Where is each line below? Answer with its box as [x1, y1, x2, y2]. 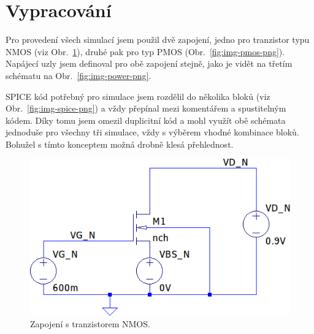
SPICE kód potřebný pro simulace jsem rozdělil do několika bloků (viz [6, 89, 270, 102]
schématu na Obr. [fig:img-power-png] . [6, 69, 151, 82]
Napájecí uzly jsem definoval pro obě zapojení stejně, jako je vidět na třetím [6, 57, 293, 70]
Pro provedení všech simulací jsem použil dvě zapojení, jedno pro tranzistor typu [6, 33, 310, 46]
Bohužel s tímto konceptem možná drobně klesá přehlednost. [6, 137, 234, 150]
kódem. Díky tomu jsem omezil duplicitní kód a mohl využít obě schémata [6, 113, 286, 126]
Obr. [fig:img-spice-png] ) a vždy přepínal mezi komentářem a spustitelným [6, 102, 286, 115]
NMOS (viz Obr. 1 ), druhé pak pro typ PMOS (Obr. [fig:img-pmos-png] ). [6, 45, 285, 58]
